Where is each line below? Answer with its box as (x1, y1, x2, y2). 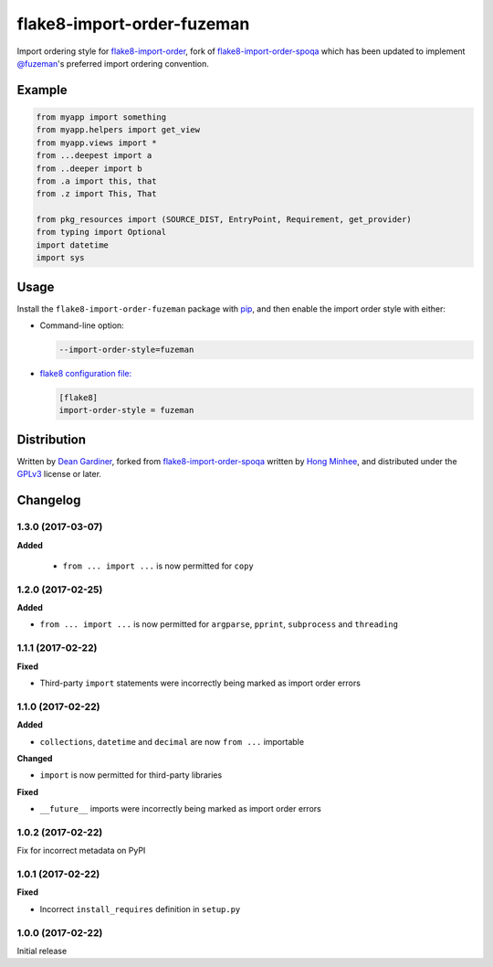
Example (16, 82, 68, 98)
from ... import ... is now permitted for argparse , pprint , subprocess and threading (39, 619, 399, 630)
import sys (36, 252, 85, 263)
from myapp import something (36, 112, 167, 122)
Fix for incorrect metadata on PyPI (16, 845, 146, 856)
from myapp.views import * (36, 137, 157, 148)
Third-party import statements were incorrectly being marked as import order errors (39, 677, 361, 688)
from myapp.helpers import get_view (36, 124, 201, 135)
